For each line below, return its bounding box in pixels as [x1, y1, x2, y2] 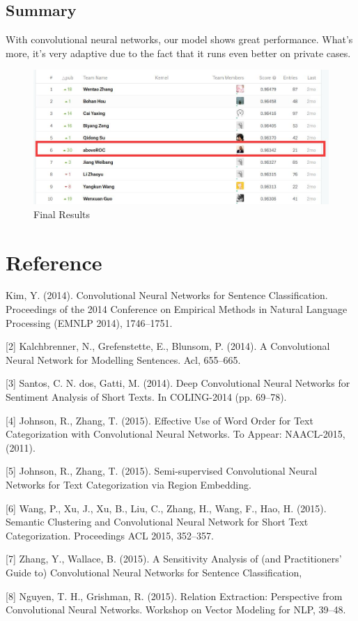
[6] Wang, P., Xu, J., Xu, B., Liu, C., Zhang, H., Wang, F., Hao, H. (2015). [6, 500, 327, 515]
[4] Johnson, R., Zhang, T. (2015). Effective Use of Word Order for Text [6, 413, 313, 427]
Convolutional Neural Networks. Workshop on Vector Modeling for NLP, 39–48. [6, 602, 346, 617]
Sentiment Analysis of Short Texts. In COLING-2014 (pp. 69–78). [6, 390, 287, 404]
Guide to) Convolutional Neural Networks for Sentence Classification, [6, 565, 302, 579]
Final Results [33, 206, 91, 221]
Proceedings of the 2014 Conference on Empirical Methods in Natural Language [6, 302, 348, 316]
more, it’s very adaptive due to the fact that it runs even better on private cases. [6, 45, 351, 60]
